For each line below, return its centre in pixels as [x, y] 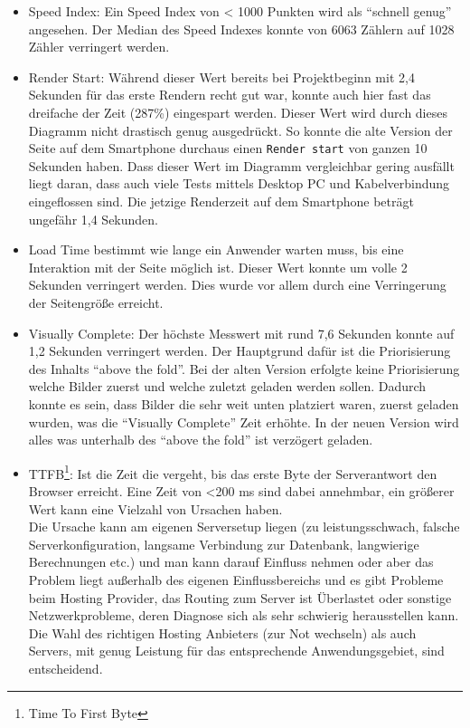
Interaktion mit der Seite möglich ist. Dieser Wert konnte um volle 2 [218, 267]
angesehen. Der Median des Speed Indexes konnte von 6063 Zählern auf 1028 [241, 29]
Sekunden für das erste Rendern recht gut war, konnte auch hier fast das [230, 95]
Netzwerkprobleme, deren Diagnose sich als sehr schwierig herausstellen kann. [244, 615]
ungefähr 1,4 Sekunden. [93, 219]
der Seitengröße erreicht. [96, 302]
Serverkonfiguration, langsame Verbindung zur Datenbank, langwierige [224, 544]
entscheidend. [66, 668]
